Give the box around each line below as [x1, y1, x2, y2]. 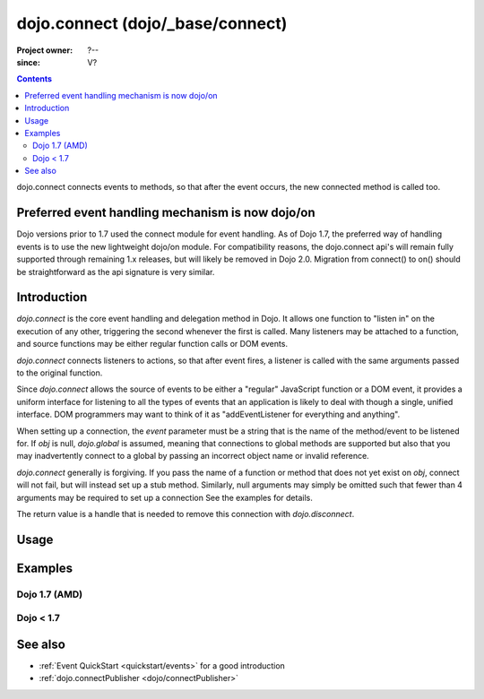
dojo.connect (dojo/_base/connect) [16, 13, 288, 33]
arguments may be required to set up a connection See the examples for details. [16, 492, 313, 503]
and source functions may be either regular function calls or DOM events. [16, 339, 289, 349]
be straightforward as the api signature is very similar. [16, 266, 215, 277]
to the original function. [16, 367, 103, 378]
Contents [16, 73, 53, 84]
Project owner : [16, 45, 73, 56]
